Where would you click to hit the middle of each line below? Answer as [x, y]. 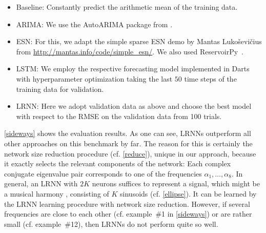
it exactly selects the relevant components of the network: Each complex [118, 163]
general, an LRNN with [41, 183]
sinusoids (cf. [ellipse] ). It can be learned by [188, 193]
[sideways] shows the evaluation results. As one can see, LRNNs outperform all [128, 133]
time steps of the [210, 78]
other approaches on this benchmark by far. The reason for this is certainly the [128, 143]
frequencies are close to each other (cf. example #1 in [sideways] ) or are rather [128, 214]
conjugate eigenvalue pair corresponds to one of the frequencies [103, 173]
